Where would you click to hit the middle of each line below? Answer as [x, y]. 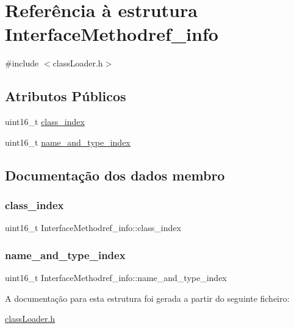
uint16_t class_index [45, 122]
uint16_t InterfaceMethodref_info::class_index [93, 228]
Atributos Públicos [66, 96]
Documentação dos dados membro [115, 175]
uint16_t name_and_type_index [68, 142]
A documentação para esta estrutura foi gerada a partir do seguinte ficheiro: [147, 298]
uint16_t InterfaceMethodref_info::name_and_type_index [116, 278]
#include [22, 63]
